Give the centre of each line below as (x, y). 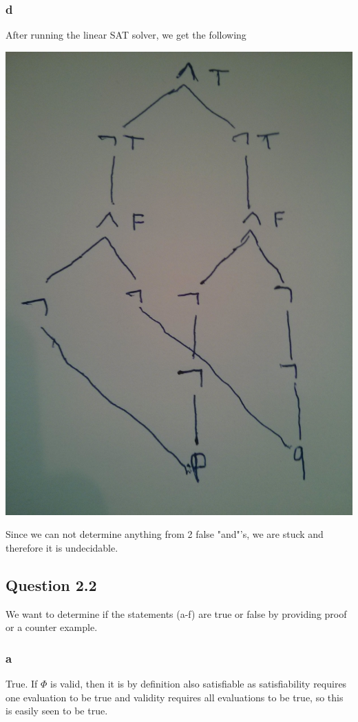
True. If (22, 684)
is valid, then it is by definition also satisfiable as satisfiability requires (199, 684)
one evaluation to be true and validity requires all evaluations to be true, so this (175, 697)
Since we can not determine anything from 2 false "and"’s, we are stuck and (165, 534)
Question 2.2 (51, 584)
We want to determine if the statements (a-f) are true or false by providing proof (176, 613)
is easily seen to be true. (57, 711)
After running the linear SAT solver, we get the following (126, 35)
